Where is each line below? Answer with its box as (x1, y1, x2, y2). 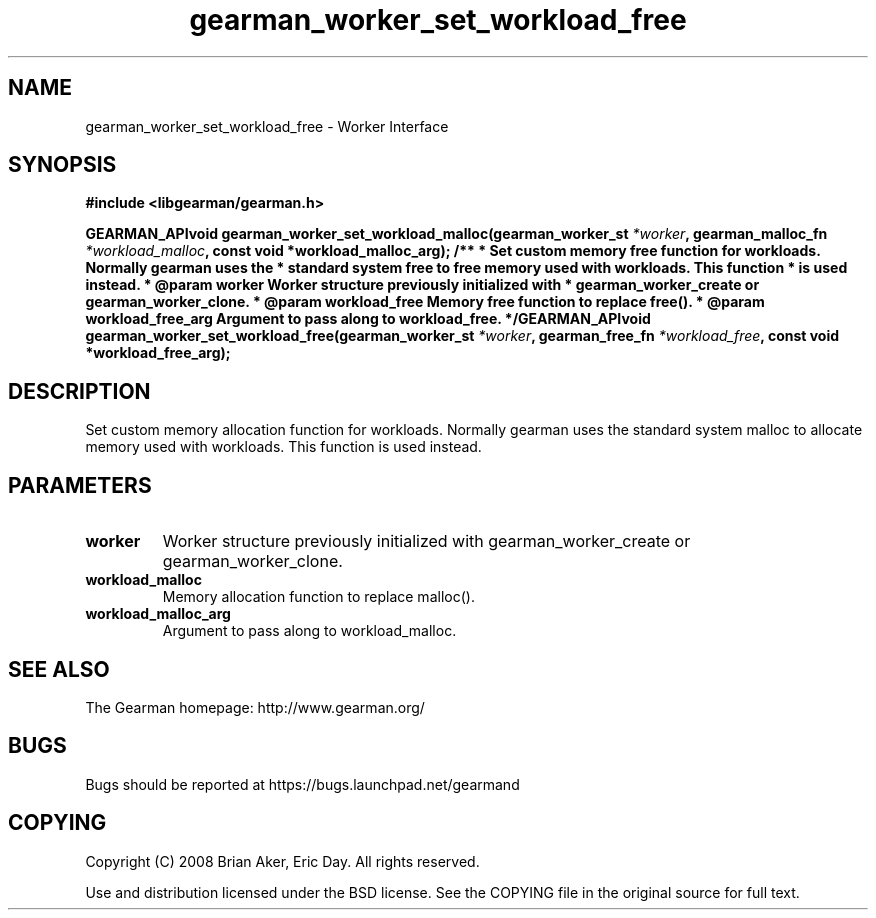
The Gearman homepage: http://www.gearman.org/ (85, 698, 425, 716)
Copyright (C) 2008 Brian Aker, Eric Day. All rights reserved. (85, 852, 480, 870)
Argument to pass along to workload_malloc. (162, 622, 457, 640)
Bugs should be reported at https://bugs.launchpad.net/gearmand (85, 775, 520, 793)
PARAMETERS (8, 472, 152, 498)
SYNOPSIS (8, 152, 117, 178)
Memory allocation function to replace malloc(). (162, 588, 475, 606)
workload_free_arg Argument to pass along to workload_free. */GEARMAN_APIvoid (85, 310, 651, 328)
